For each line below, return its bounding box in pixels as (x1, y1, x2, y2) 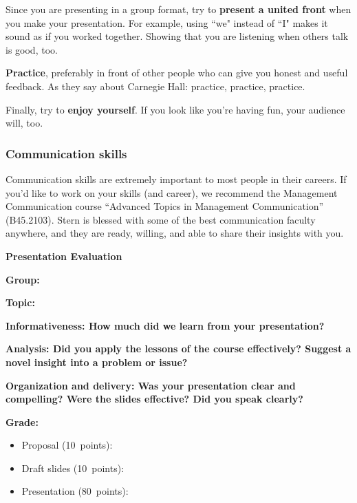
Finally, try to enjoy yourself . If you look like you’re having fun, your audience (6, 102, 345, 116)
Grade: (6, 414, 39, 429)
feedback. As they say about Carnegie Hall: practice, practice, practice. (6, 78, 305, 93)
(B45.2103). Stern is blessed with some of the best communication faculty (6, 212, 316, 226)
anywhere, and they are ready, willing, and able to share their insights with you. (6, 226, 344, 240)
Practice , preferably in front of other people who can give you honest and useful (6, 65, 348, 80)
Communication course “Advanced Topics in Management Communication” (6, 199, 324, 213)
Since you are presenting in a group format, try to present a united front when (6, 2, 351, 16)
